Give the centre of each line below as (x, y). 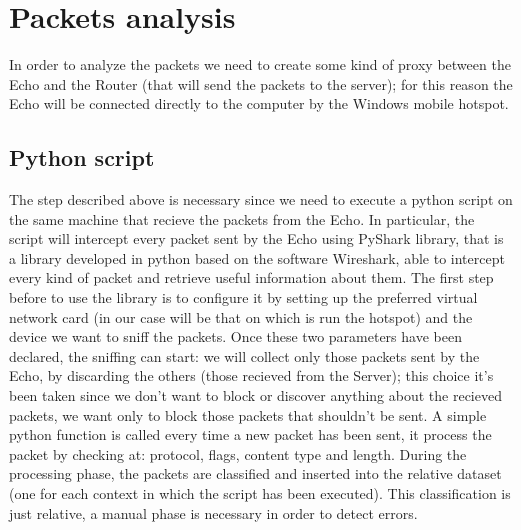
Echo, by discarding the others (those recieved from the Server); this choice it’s (251, 375)
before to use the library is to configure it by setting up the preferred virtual (243, 297)
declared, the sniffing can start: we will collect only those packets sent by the (244, 355)
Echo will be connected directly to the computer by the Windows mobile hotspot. (259, 103)
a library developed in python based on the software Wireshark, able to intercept (257, 257)
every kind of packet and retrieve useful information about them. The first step (251, 277)
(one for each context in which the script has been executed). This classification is (260, 493)
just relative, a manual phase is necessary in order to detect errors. (213, 512)
